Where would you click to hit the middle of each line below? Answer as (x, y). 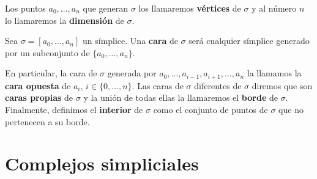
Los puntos (25, 8)
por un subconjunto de (47, 52)
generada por (132, 73)
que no (291, 110)
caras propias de (39, 97)
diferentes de (218, 85)
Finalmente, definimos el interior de (74, 110)
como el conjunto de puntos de (211, 110)
